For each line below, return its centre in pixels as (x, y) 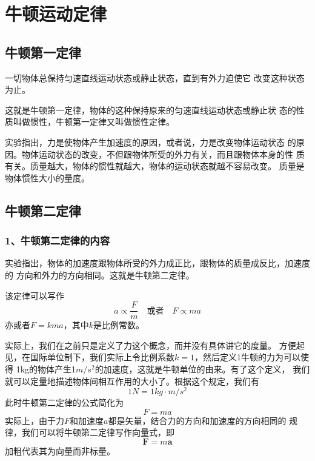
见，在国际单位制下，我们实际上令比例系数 (90, 357)
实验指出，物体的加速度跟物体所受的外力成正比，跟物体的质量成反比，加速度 (157, 263)
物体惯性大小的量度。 (47, 177)
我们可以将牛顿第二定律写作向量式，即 (98, 432)
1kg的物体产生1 (46, 368)
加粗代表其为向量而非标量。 (60, 451)
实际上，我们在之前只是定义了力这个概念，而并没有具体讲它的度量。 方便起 (155, 345)
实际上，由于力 (35, 420)
